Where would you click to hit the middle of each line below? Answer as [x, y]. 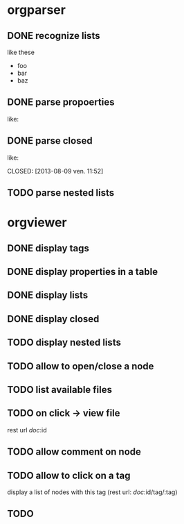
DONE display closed [53, 319]
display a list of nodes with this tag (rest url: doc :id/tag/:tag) [92, 492]
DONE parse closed [50, 141]
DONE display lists [48, 295]
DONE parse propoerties [61, 102]
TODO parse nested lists [61, 193]
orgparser [36, 10]
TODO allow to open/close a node [81, 366]
